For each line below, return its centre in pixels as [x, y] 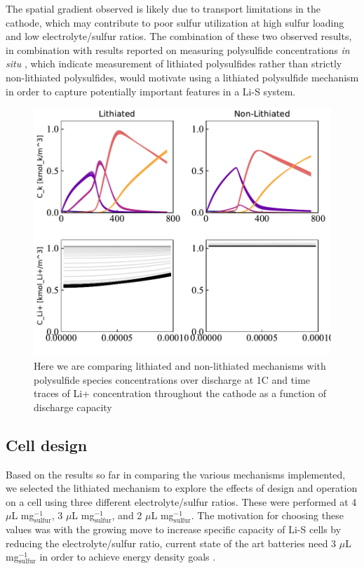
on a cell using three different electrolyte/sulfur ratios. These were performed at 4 [181, 501]
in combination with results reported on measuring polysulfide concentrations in [178, 49]
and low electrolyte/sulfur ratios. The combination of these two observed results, [179, 36]
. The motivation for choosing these [267, 515]
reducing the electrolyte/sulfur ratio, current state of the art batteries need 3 [171, 543]
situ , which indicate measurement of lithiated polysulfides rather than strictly [174, 63]
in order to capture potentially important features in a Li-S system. [151, 91]
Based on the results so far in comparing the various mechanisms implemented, [176, 474]
